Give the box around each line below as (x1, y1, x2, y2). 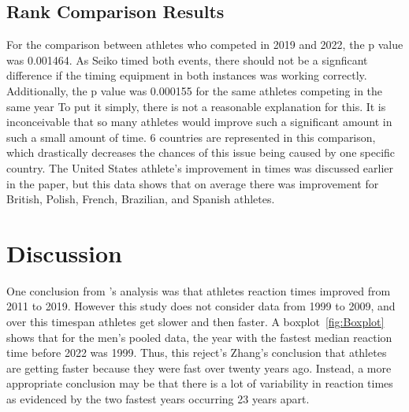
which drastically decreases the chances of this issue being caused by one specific (6, 144, 396, 161)
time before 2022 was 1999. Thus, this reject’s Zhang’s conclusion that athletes (6, 344, 387, 361)
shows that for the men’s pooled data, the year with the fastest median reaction (6, 328, 392, 345)
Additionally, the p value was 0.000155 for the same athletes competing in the (6, 82, 383, 98)
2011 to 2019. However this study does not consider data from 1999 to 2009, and (6, 298, 396, 314)
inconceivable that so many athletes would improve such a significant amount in (6, 113, 392, 130)
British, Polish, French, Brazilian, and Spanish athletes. (6, 191, 275, 207)
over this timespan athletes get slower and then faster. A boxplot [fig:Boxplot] (6, 314, 385, 330)
